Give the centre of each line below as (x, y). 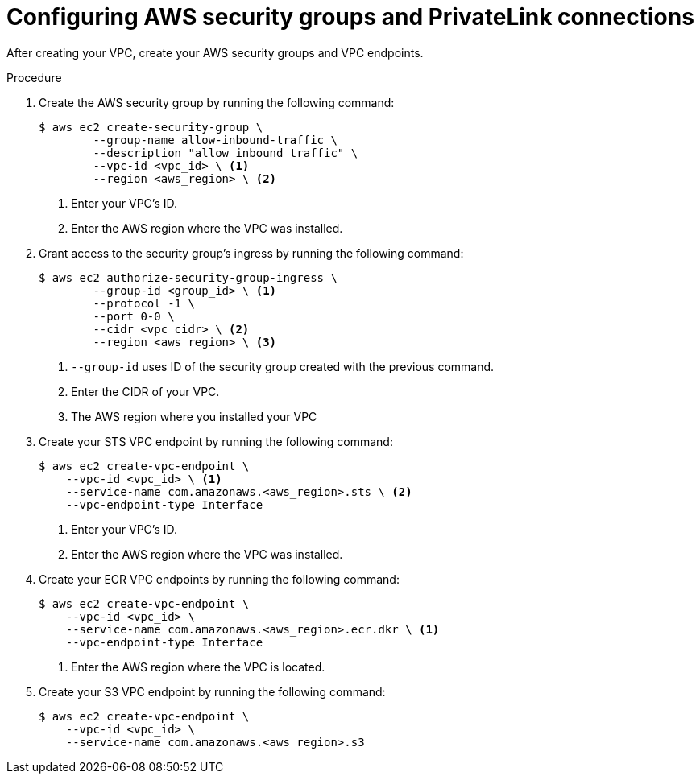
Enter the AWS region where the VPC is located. (198, 667)
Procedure (34, 77)
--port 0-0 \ (134, 316)
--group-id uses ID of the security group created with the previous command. (283, 366)
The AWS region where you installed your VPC (194, 416)
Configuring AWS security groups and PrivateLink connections (350, 17)
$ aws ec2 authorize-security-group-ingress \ (188, 277)
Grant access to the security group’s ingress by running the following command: (251, 253)
